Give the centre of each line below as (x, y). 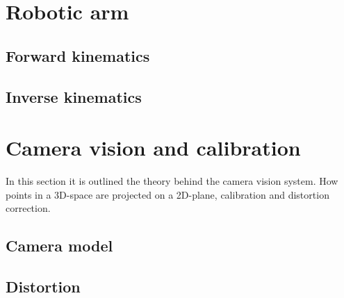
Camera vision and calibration (153, 148)
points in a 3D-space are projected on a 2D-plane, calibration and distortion (167, 194)
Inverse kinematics (74, 96)
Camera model (59, 246)
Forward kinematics (78, 55)
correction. (28, 208)
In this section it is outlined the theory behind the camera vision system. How (172, 181)
